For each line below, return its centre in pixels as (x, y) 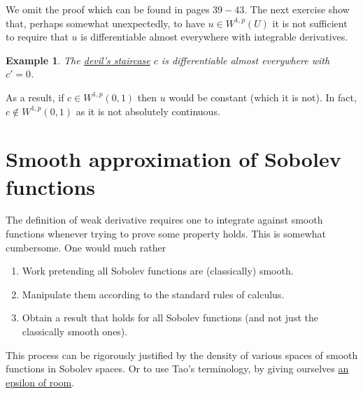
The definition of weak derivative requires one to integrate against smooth (164, 220)
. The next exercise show (297, 9)
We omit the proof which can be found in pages (108, 9)
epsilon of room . (40, 382)
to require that (37, 37)
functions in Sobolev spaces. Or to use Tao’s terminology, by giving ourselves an (177, 369)
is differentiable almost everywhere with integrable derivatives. (214, 37)
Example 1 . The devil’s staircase (78, 60)
